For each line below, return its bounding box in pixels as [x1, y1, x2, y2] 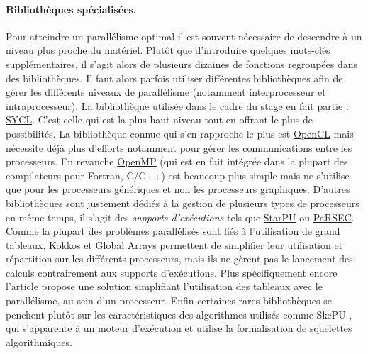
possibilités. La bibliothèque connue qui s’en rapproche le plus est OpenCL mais [6, 126, 354, 140]
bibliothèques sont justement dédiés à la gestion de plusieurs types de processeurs [6, 195, 359, 210]
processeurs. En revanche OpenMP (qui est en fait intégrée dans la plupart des [6, 154, 348, 169]
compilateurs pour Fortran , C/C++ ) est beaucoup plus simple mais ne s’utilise [6, 167, 350, 182]
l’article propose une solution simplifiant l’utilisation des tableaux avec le [6, 279, 323, 294]
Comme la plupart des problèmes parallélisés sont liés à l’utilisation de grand [6, 223, 340, 238]
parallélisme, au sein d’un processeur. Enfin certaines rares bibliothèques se [6, 293, 332, 308]
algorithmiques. [6, 334, 72, 349]
